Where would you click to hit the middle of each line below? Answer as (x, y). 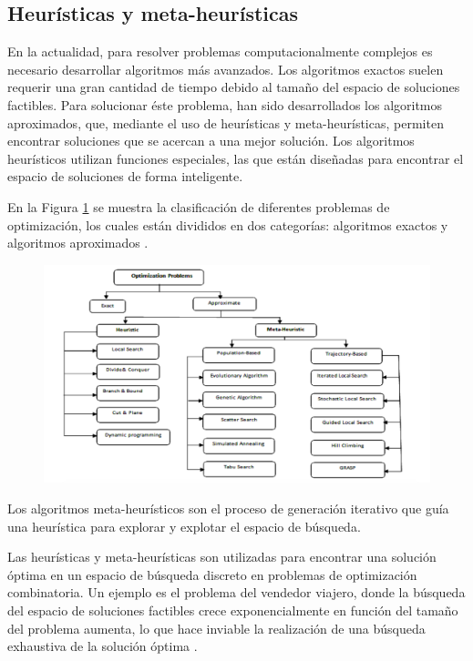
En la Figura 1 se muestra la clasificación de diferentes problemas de (199, 206)
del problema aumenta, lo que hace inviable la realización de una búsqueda (216, 628)
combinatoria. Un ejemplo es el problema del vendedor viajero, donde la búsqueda (236, 592)
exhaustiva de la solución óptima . (103, 646)
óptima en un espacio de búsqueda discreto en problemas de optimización (212, 574)
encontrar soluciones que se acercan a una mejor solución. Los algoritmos (211, 141)
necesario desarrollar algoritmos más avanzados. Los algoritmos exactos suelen (226, 69)
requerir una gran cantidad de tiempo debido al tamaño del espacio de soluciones (234, 87)
